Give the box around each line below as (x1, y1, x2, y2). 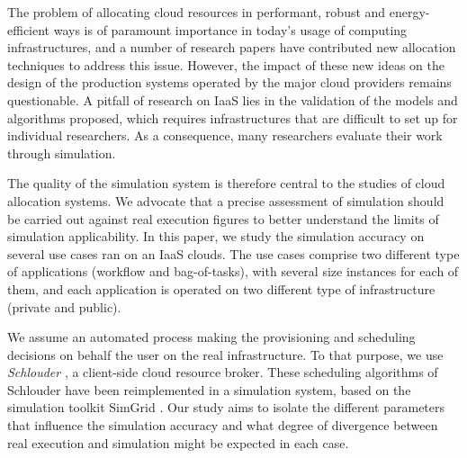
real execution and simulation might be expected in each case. (7, 433, 349, 452)
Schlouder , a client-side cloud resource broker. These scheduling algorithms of (7, 363, 438, 382)
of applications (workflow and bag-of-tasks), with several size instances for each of (7, 262, 459, 281)
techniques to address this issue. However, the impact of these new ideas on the (7, 55, 445, 74)
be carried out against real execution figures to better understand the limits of (7, 209, 439, 228)
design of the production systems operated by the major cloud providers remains (7, 73, 452, 92)
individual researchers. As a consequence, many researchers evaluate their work (7, 126, 443, 145)
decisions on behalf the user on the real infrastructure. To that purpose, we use (7, 345, 444, 364)
